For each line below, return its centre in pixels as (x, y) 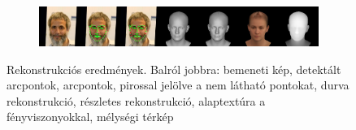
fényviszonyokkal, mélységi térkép (90, 117)
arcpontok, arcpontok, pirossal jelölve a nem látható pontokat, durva (178, 85)
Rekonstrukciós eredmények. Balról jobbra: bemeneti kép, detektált (174, 69)
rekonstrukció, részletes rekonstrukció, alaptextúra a (136, 100)
